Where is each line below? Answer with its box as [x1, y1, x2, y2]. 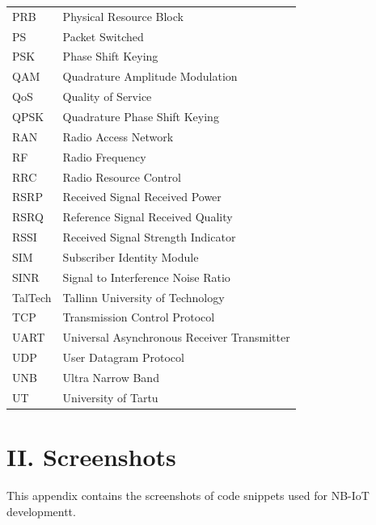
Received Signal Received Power [62, 188, 222, 205]
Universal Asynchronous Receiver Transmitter [62, 329, 290, 346]
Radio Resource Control [62, 168, 181, 185]
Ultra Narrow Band [62, 368, 159, 385]
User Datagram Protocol [62, 349, 184, 366]
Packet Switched [62, 27, 144, 44]
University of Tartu [62, 388, 158, 405]
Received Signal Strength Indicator [62, 229, 236, 246]
